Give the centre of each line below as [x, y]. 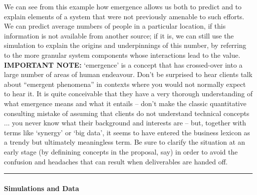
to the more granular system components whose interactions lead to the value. [122, 55]
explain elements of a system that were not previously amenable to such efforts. [124, 16]
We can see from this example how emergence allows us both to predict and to [123, 6]
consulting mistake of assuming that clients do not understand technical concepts [127, 113]
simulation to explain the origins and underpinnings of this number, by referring [125, 45]
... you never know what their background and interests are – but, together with [125, 123]
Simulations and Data [42, 188]
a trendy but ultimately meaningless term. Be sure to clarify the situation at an [125, 142]
